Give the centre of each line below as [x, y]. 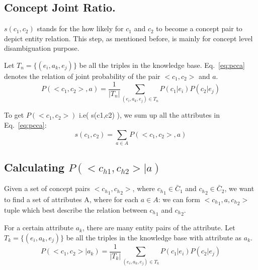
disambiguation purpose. [42, 48]
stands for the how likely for [80, 28]
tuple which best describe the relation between [76, 209]
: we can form [179, 199]
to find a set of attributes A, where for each [71, 199]
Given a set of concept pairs [47, 188]
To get [14, 115]
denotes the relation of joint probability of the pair [82, 76]
